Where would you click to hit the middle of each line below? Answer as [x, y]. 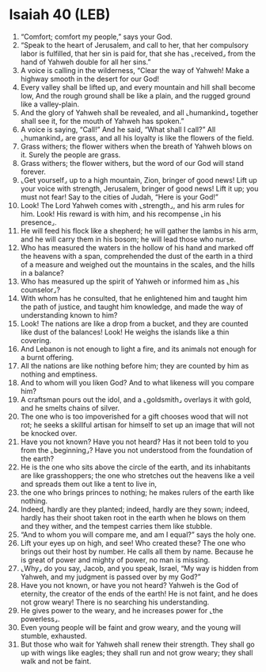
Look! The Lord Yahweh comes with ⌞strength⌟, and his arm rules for [132, 205]
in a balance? [42, 272]
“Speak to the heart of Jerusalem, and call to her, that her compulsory [134, 44]
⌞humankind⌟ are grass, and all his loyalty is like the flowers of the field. [137, 137]
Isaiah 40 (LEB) [60, 15]
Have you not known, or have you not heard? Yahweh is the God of [129, 585]
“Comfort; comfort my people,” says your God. [96, 37]
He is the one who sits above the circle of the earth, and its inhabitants [135, 467]
